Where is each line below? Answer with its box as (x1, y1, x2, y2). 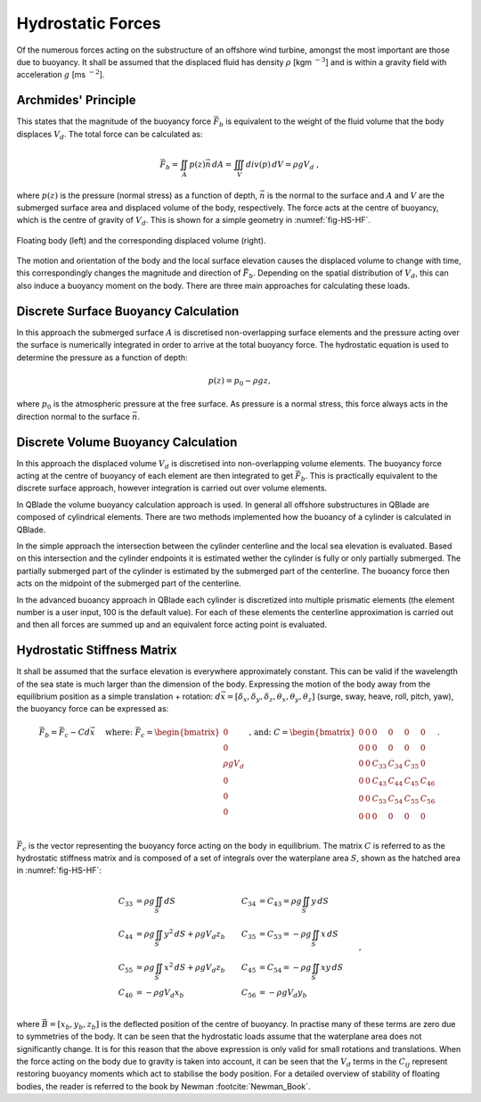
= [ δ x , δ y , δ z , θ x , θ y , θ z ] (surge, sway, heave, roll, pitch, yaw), (226, 691, 454, 703)
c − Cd (64, 727, 91, 739)
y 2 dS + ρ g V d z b (164, 927, 226, 942)
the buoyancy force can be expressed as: (16, 703, 169, 714)
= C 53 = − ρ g (258, 929, 312, 942)
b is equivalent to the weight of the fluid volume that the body (218, 116, 444, 129)
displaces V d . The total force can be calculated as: (16, 128, 203, 142)
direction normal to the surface (16, 411, 131, 422)
